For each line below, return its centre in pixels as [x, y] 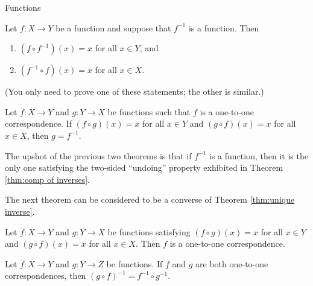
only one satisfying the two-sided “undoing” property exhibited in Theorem [144, 167]
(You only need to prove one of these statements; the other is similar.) [134, 91]
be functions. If [134, 263]
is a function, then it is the [259, 155]
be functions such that [149, 111]
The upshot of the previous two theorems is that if [98, 155]
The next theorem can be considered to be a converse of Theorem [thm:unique [150, 199]
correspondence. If [38, 123]
